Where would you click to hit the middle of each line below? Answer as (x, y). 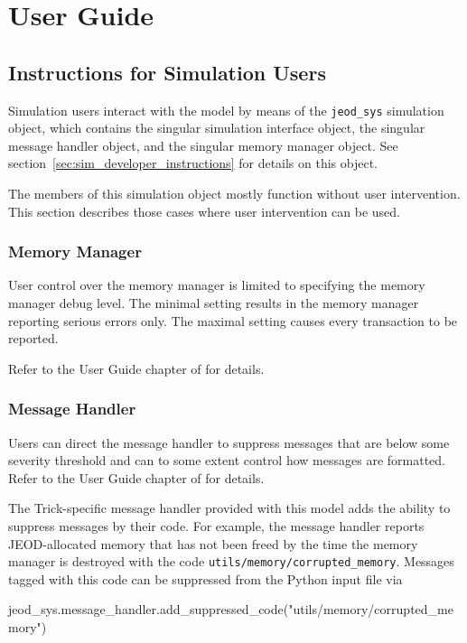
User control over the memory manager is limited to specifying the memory (217, 285)
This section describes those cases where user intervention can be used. (204, 211)
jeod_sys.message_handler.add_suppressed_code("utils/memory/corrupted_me (231, 609)
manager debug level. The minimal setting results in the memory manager (214, 303)
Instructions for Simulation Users (167, 72)
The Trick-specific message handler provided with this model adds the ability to (229, 508)
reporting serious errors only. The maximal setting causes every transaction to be (233, 320)
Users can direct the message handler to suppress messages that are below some (229, 442)
